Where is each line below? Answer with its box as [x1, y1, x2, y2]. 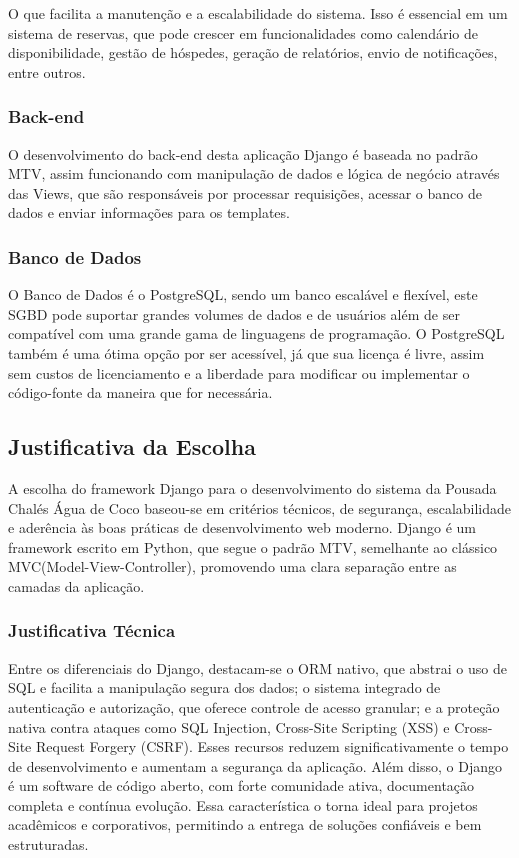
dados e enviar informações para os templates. [8, 202, 290, 223]
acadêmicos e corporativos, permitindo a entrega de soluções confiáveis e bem [8, 814, 482, 835]
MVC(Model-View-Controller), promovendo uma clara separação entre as [8, 556, 457, 577]
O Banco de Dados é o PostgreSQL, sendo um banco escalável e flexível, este [8, 284, 478, 305]
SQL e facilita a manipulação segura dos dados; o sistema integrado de [8, 677, 441, 698]
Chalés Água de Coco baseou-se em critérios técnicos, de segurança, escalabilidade [8, 497, 512, 518]
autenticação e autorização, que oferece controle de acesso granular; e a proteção [8, 696, 500, 717]
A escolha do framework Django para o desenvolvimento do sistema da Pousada [8, 477, 497, 498]
